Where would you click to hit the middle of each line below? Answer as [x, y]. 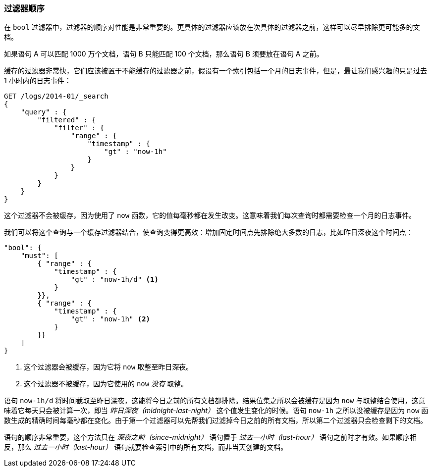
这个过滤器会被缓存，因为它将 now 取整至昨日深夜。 [108, 367]
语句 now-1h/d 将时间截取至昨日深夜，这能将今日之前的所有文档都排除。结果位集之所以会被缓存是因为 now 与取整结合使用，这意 [215, 401]
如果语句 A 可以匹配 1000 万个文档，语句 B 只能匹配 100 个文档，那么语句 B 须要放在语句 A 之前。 [164, 54]
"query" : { [44, 112]
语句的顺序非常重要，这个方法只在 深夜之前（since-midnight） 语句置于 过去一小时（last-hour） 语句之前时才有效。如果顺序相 [211, 437]
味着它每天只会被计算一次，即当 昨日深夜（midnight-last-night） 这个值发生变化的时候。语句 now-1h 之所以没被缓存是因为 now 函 [216, 411]
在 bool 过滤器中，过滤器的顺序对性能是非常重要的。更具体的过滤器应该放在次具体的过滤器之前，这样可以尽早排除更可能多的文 [212, 27]
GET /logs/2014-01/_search [56, 96]
